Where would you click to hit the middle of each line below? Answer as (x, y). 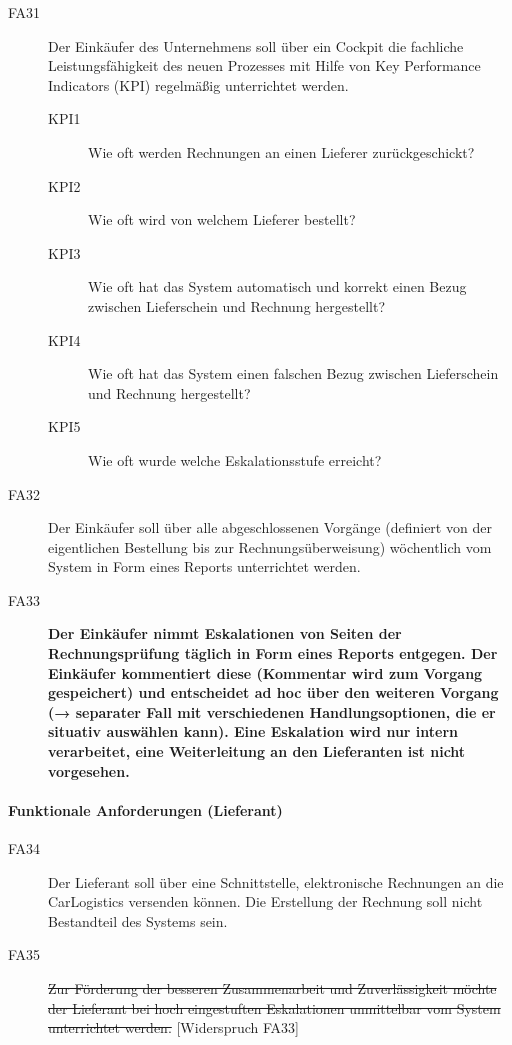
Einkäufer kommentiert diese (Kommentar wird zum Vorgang (265, 672)
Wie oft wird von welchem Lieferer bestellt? (222, 219)
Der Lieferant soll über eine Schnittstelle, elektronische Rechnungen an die (276, 881)
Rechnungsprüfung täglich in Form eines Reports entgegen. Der (273, 653)
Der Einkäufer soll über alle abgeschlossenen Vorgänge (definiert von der (270, 527)
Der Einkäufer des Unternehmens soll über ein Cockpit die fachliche (256, 45)
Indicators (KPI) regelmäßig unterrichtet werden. (198, 84)
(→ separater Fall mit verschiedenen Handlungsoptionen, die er (272, 711)
